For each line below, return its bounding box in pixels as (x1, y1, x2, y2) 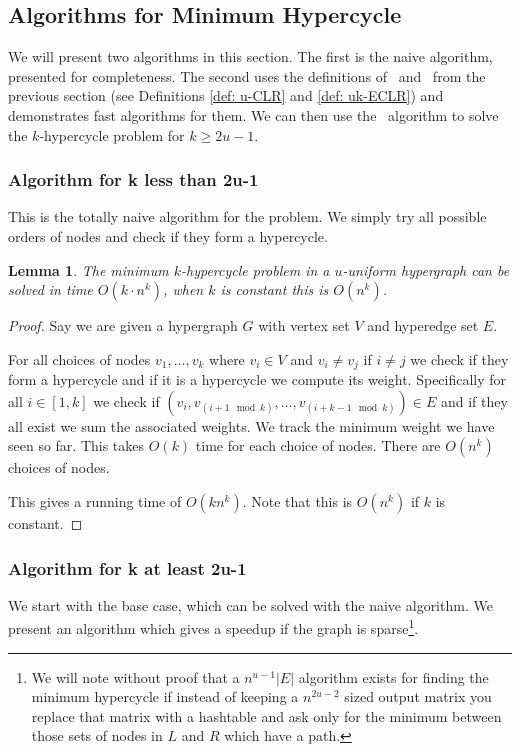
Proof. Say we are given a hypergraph (8, 315, 238, 336)
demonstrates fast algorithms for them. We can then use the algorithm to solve (8, 104, 499, 125)
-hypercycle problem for (39, 124, 185, 145)
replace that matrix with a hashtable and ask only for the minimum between (31, 705, 502, 726)
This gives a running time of (8, 491, 182, 511)
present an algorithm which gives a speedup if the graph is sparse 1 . (8, 615, 419, 639)
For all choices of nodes (8, 348, 151, 369)
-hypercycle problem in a (180, 259, 330, 280)
